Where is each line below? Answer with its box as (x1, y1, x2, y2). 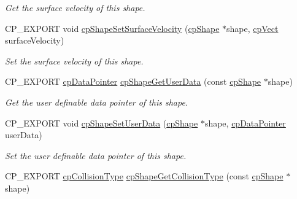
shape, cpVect (226, 21, 279, 34)
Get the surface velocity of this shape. (5, 1, 145, 14)
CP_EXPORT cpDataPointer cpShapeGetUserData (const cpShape (5, 75, 261, 88)
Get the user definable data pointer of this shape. (5, 95, 188, 108)
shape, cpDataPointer (204, 116, 286, 129)
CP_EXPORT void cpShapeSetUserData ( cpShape (5, 116, 198, 129)
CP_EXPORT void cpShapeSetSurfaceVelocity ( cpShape (5, 21, 220, 34)
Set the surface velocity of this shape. (5, 54, 144, 67)
